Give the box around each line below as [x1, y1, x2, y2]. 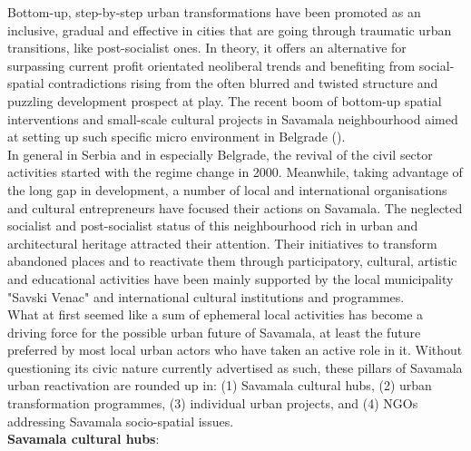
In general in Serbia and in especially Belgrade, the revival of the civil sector [7, 144, 433, 163]
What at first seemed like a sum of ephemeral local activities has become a [7, 305, 424, 324]
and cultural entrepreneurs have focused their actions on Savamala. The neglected [7, 198, 463, 217]
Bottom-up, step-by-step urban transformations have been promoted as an [7, 3, 421, 21]
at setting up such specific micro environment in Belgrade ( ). [7, 127, 346, 146]
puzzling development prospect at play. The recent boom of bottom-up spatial [7, 91, 442, 110]
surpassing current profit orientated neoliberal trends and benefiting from [7, 55, 416, 74]
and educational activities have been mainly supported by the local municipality [7, 269, 454, 288]
